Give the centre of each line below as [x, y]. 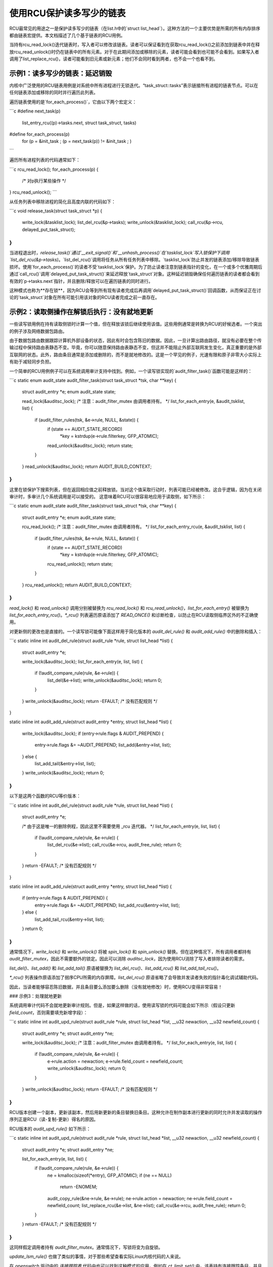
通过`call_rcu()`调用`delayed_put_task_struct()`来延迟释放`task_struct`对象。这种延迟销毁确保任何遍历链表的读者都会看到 [134, 274]
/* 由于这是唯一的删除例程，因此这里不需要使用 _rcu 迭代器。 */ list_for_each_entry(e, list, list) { [121, 826]
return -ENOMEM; [79, 1187]
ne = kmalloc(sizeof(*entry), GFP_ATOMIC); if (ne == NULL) [109, 1175]
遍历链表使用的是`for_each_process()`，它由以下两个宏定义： [73, 102]
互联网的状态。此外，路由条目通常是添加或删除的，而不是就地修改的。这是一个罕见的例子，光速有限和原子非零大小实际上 [135, 354]
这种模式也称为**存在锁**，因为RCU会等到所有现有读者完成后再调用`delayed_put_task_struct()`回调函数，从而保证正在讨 [135, 290]
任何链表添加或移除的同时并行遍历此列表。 [54, 92]
